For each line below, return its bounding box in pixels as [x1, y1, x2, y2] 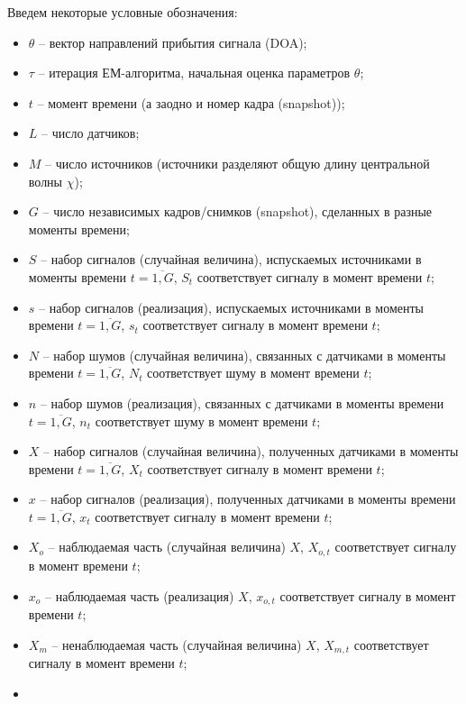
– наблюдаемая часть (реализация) [45, 586, 234, 605]
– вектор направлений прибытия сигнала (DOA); [39, 32, 307, 51]
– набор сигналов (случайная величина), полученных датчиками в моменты [43, 442, 459, 461]
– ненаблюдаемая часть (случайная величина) [51, 635, 302, 654]
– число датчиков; [41, 123, 140, 142]
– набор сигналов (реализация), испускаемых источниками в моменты [39, 297, 424, 316]
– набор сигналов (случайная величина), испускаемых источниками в [41, 250, 422, 269]
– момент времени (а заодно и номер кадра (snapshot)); [37, 93, 345, 112]
